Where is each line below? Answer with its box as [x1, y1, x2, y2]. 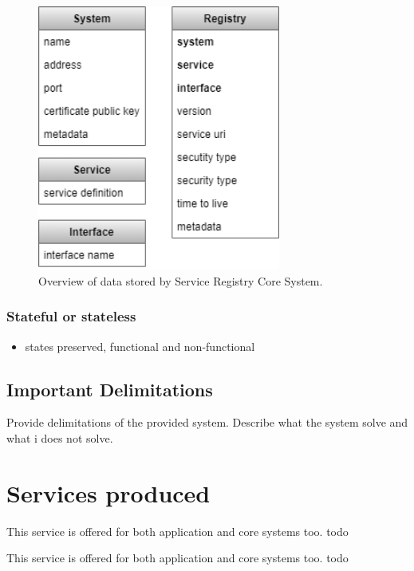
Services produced [6, 476, 211, 509]
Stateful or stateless [6, 306, 136, 326]
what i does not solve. [6, 430, 113, 447]
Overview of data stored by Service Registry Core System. [38, 272, 323, 289]
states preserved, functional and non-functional [25, 337, 255, 354]
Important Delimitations [6, 376, 213, 401]
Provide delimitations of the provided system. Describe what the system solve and [6, 414, 408, 431]
